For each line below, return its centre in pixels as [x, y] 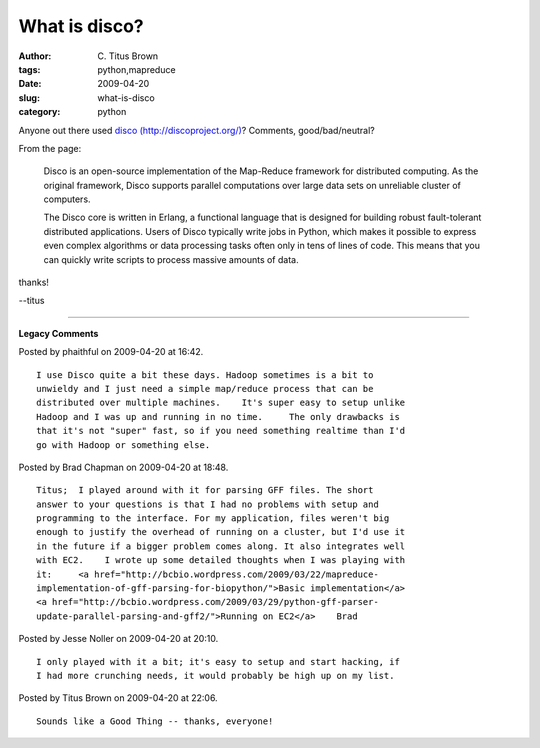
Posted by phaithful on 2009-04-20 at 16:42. [111, 352]
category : [39, 112]
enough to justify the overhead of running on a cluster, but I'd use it [221, 532]
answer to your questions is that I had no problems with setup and [207, 504]
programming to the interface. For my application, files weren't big [213, 518]
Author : [35, 56]
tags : [29, 69]
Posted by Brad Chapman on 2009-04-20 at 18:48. [123, 467]
